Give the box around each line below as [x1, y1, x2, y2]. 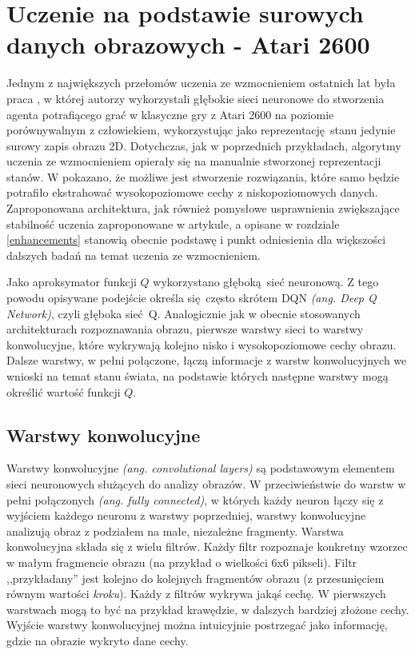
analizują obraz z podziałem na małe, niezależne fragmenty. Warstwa [6, 522, 344, 539]
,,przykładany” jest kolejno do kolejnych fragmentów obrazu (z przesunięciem [6, 569, 385, 586]
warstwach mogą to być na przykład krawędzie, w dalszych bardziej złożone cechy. [6, 600, 409, 617]
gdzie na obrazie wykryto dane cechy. [6, 632, 189, 648]
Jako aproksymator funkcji [6, 273, 137, 290]
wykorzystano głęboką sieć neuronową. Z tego [153, 273, 379, 290]
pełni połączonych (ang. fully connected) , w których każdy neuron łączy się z [6, 491, 384, 508]
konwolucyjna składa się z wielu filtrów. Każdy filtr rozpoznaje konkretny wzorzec [6, 538, 408, 555]
